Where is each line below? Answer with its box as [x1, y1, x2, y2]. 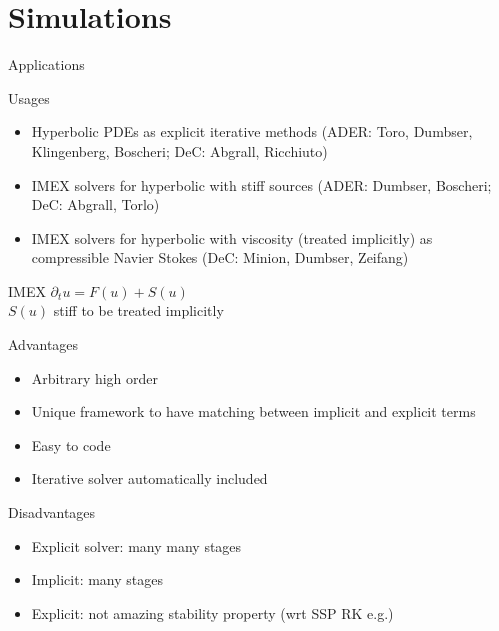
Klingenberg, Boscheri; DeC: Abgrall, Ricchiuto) [31, 140, 328, 161]
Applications [8, 54, 85, 75]
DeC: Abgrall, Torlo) [31, 194, 160, 215]
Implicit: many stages [31, 569, 163, 590]
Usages [8, 87, 50, 108]
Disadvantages [8, 502, 96, 523]
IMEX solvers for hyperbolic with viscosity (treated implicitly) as [31, 227, 433, 248]
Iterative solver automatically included [31, 468, 268, 489]
